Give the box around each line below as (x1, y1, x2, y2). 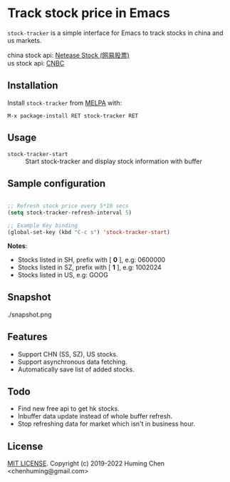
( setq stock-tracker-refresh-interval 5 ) (7, 209, 132, 217)
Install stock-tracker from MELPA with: (7, 98, 122, 107)
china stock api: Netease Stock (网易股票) (7, 51, 130, 59)
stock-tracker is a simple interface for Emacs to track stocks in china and (7, 29, 224, 37)
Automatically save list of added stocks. (17, 365, 135, 374)
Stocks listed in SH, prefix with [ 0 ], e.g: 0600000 (17, 255, 166, 264)
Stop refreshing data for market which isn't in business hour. (17, 419, 196, 429)
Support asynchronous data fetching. (17, 357, 127, 366)
